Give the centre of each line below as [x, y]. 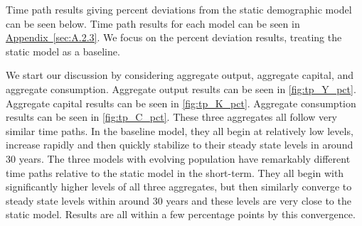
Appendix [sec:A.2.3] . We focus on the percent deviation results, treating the [174, 37]
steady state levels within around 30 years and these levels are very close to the [179, 200]
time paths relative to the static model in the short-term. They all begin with [175, 172]
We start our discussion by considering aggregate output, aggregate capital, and [180, 75]
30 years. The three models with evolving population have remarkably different [178, 158]
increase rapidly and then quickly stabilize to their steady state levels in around [180, 145]
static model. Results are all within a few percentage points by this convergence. [181, 214]
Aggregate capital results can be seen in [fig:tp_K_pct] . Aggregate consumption [181, 103]
